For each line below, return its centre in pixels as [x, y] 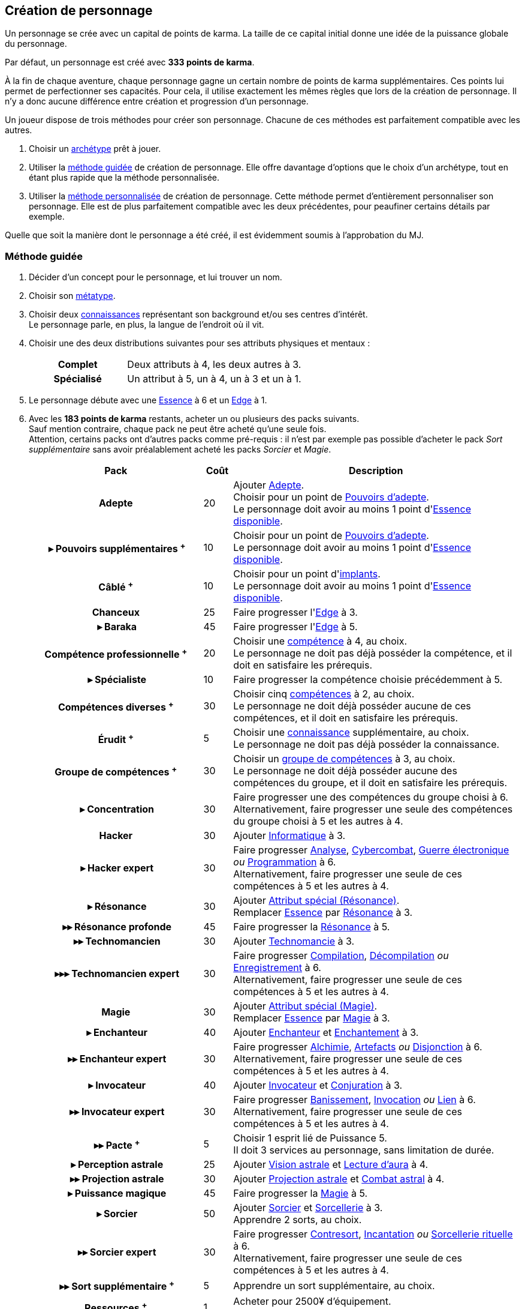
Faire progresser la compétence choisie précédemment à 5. [368, 680]
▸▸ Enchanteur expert [117, 1059]
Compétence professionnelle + [116, 653]
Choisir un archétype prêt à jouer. [95, 149]
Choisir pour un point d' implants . [307, 574]
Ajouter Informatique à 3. [289, 836]
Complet [78, 365]
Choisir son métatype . [72, 296]
